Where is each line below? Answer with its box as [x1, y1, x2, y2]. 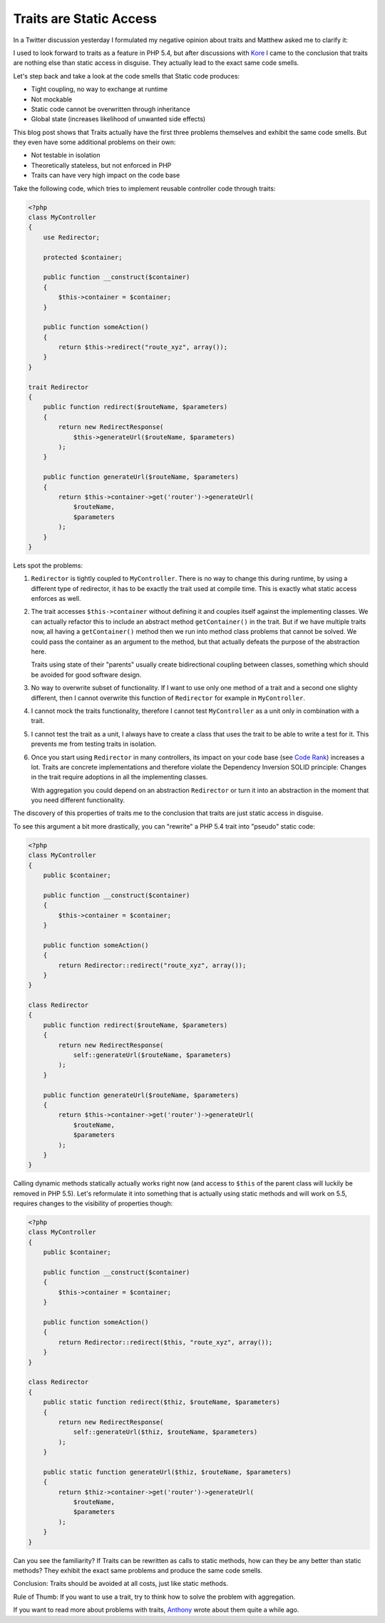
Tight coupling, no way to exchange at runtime [31, 85, 168, 93]
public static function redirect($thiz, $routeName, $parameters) [43, 1398, 281, 1406]
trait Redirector [28, 383, 89, 391]
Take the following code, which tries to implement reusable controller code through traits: [13, 184, 276, 193]
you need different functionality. [31, 796, 125, 804]
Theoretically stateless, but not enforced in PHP [31, 161, 172, 169]
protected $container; [43, 253, 123, 261]
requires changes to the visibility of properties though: [13, 1199, 173, 1208]
